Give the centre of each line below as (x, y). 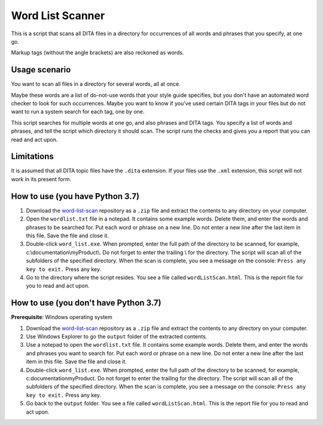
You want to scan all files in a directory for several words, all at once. (96, 84)
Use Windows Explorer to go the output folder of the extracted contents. (117, 336)
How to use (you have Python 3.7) (75, 196)
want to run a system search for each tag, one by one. (78, 112)
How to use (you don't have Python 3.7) (86, 303)
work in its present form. (41, 179)
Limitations (32, 156)
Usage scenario (41, 70)
